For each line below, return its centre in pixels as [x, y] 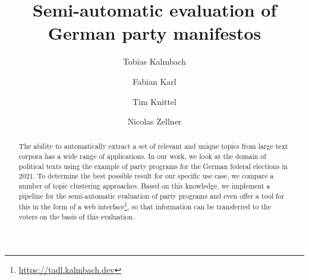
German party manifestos [154, 33]
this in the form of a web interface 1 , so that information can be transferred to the [145, 206]
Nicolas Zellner [154, 121]
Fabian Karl [154, 81]
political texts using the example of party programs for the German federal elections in [153, 166]
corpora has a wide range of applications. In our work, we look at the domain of [142, 156]
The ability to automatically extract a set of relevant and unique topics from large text [153, 146]
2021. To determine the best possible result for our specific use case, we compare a [146, 176]
